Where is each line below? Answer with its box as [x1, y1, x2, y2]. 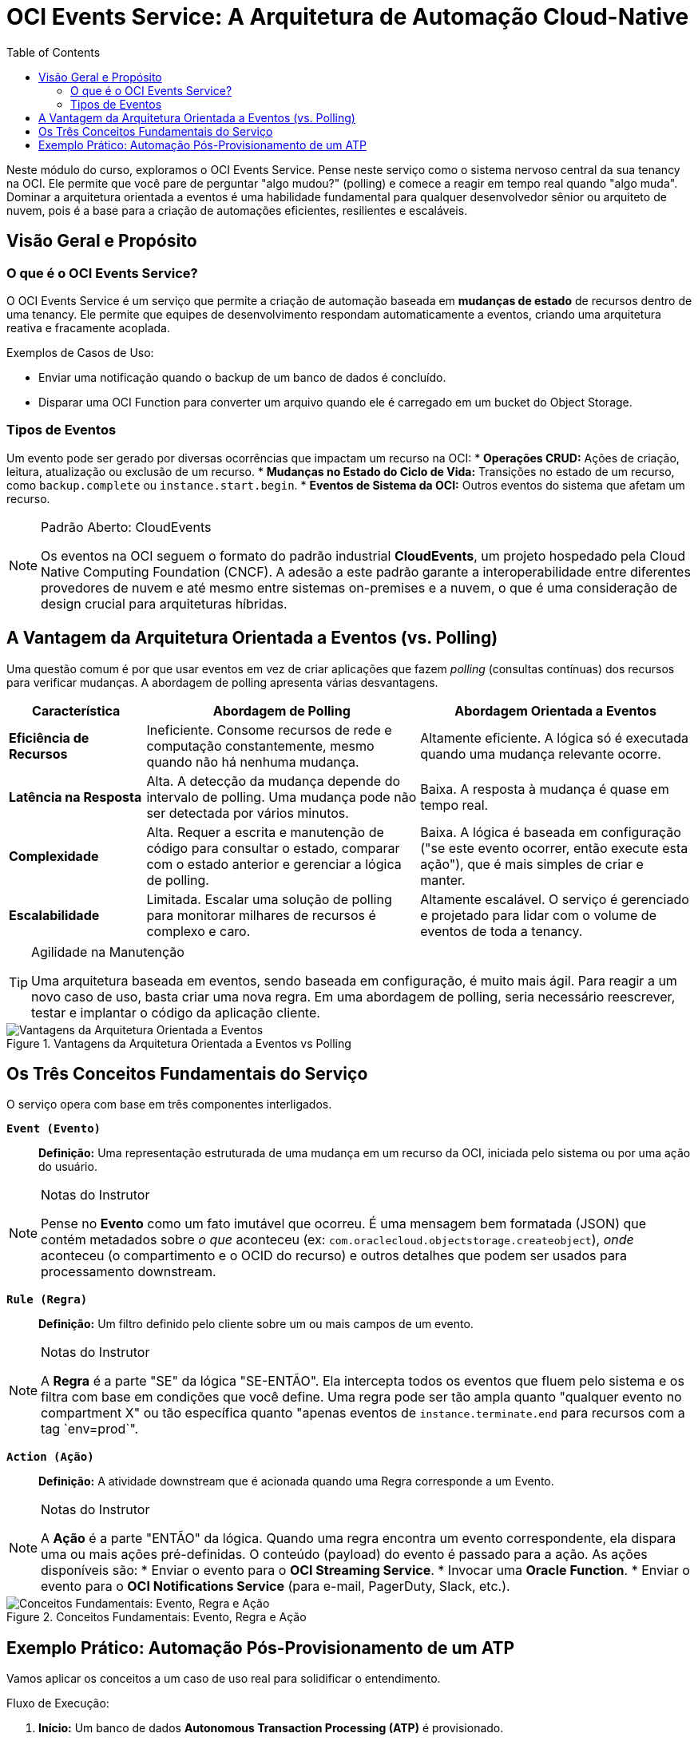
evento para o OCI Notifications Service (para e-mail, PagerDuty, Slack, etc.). [41, 1578, 510, 1595]
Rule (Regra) [6, 1293, 88, 1307]
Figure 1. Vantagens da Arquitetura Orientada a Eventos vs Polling [6, 1036, 351, 1050]
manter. [420, 871, 466, 888]
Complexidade [9, 847, 99, 864]
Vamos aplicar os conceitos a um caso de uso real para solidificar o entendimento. [6, 1672, 441, 1686]
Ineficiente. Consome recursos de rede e [146, 721, 392, 738]
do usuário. [38, 1160, 97, 1174]
